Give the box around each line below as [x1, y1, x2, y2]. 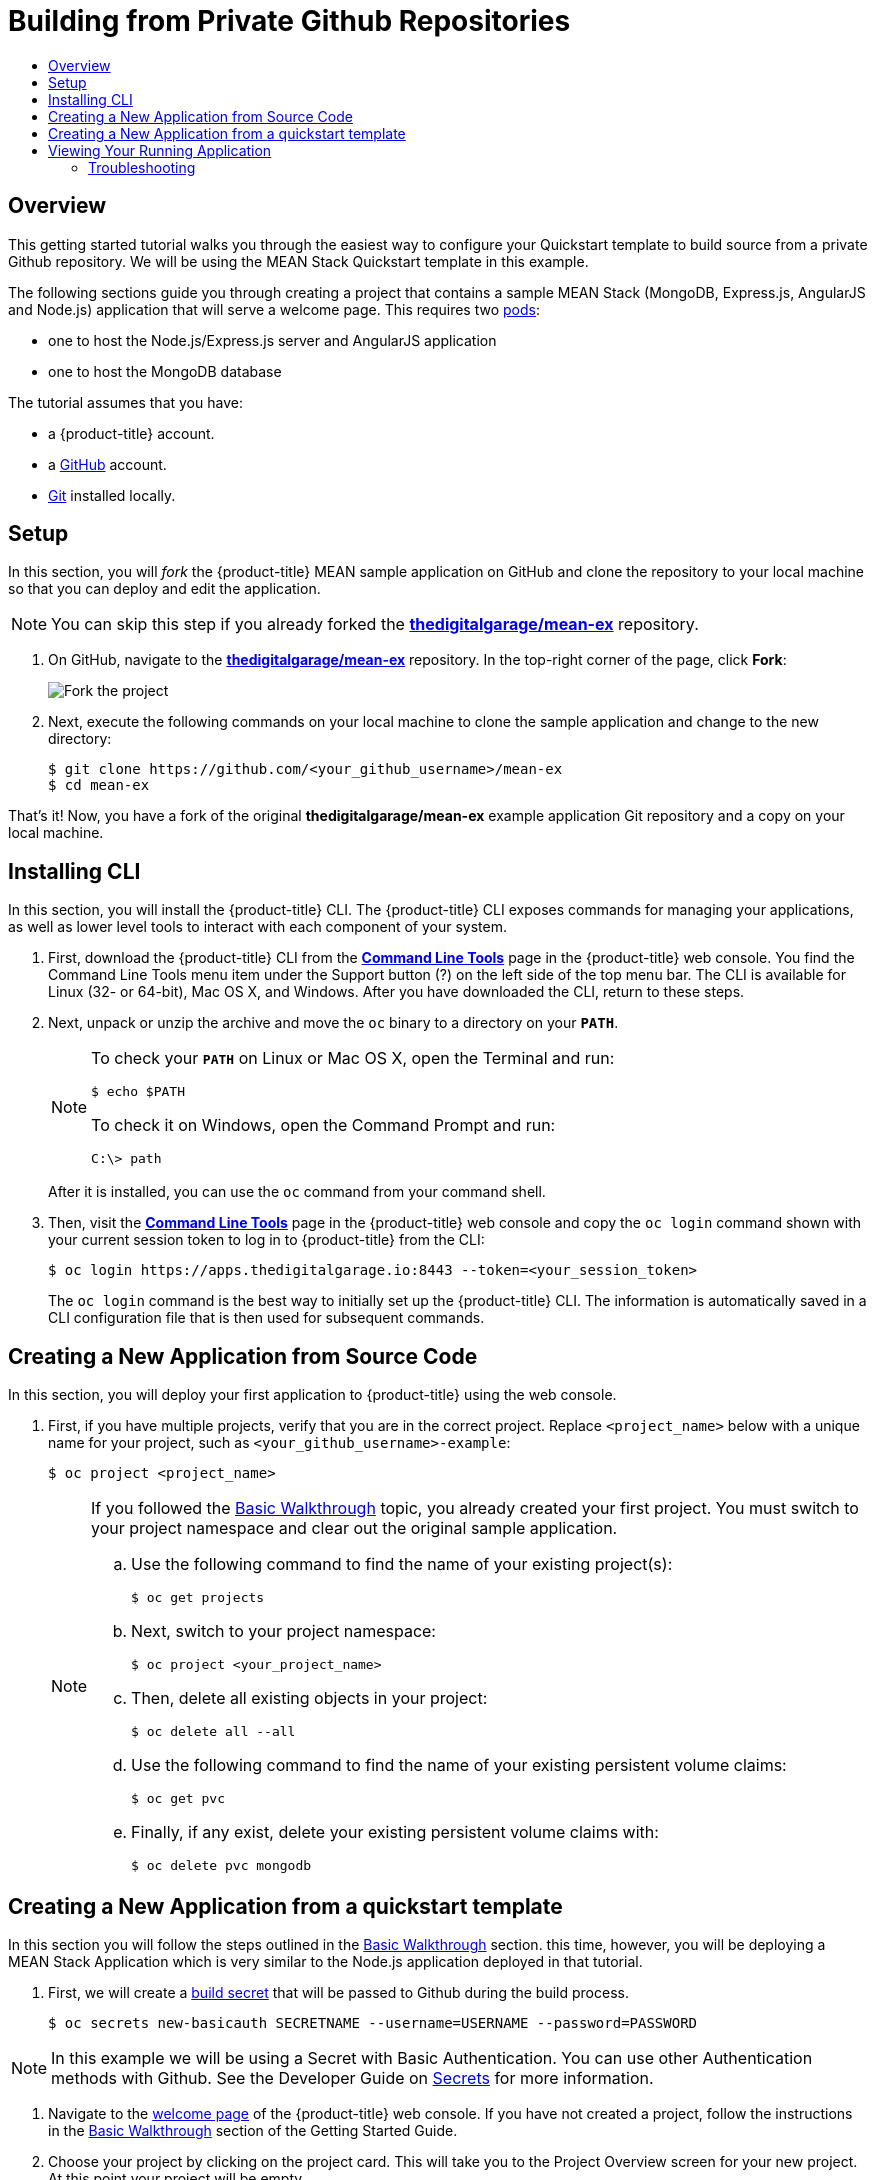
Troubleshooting [88, 158, 196, 176]
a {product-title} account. [48, 424, 215, 442]
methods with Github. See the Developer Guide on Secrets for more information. [51, 2067, 654, 2088]
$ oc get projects [131, 1590, 265, 1606]
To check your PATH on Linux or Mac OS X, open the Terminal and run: [91, 1048, 615, 1069]
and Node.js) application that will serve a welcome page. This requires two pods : [8, 300, 540, 318]
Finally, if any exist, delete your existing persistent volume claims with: [131, 1822, 659, 1843]
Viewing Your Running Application [48, 141, 272, 159]
